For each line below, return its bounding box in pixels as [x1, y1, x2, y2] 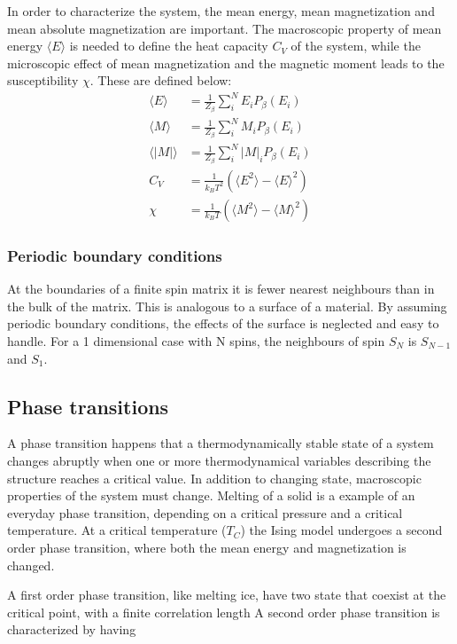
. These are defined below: [89, 71, 232, 90]
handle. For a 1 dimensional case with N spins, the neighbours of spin [7, 332, 385, 350]
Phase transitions [7, 392, 169, 420]
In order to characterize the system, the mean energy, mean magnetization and [7, 2, 435, 20]
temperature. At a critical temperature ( [7, 521, 227, 539]
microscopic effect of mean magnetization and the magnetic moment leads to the [7, 53, 445, 72]
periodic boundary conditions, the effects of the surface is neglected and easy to [7, 314, 439, 333]
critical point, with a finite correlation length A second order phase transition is [7, 602, 440, 621]
